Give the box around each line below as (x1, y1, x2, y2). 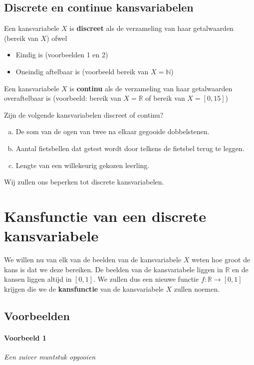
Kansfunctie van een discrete (4, 205, 207, 226)
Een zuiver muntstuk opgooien (4, 352, 96, 362)
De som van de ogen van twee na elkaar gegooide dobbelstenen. (15, 126, 210, 137)
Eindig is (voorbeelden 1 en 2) (15, 49, 108, 60)
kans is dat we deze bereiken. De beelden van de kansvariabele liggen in (4, 264, 223, 274)
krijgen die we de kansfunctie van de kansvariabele (4, 283, 164, 294)
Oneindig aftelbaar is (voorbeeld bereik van (15, 66, 149, 76)
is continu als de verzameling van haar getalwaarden (69, 83, 233, 93)
